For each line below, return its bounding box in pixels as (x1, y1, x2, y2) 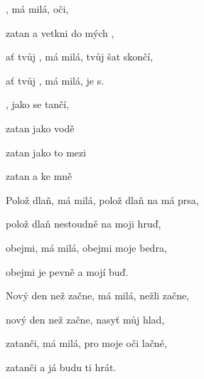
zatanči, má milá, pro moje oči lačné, (6, 336, 167, 351)
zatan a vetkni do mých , (6, 25, 114, 40)
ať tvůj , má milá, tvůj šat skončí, (6, 49, 154, 64)
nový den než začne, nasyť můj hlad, (6, 311, 165, 326)
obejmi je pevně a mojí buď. (6, 264, 129, 279)
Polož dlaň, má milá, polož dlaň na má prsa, (6, 192, 199, 207)
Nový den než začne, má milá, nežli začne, (6, 288, 190, 303)
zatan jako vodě (6, 120, 75, 135)
